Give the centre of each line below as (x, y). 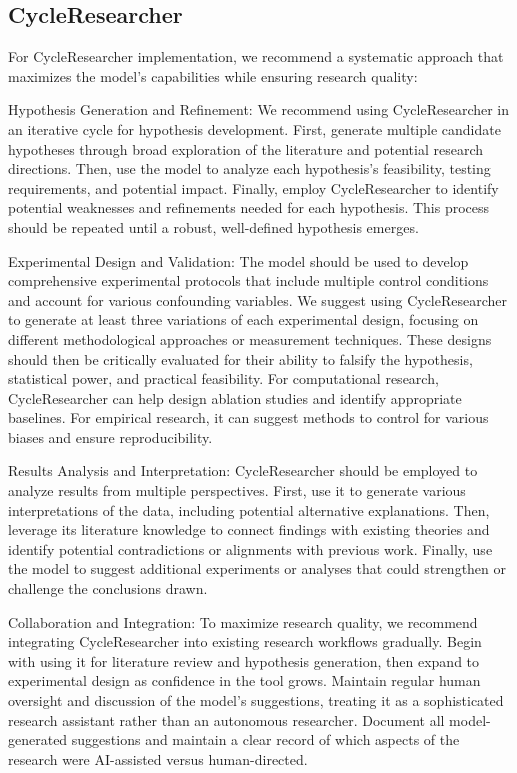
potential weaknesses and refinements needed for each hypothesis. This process (249, 207)
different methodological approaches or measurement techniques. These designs (250, 338)
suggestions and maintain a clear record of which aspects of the (265, 739)
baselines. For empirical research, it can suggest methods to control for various (248, 417)
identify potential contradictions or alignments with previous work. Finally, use (250, 548)
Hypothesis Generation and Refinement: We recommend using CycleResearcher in (259, 109)
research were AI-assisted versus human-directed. (158, 758)
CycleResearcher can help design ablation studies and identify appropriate (235, 397)
